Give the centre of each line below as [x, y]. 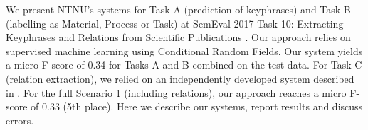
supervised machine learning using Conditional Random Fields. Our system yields [184, 51]
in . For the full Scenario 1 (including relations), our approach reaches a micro [176, 92]
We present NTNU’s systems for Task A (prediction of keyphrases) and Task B [178, 9]
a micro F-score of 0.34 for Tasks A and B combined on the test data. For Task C [184, 65]
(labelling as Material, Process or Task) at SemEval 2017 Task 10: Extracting [175, 23]
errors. [20, 120]
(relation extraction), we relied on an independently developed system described [180, 78]
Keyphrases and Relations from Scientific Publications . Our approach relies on [178, 37]
